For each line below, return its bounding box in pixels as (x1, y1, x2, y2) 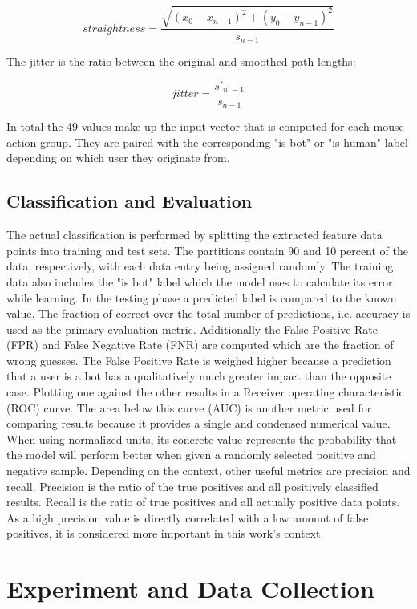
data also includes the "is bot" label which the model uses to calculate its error (6, 273, 393, 290)
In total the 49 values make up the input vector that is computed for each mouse (6, 118, 404, 135)
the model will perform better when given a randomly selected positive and (6, 446, 376, 463)
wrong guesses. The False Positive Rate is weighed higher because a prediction (6, 351, 391, 368)
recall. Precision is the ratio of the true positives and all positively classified (6, 477, 379, 494)
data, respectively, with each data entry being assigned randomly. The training (6, 258, 394, 274)
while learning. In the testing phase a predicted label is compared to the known (6, 289, 397, 306)
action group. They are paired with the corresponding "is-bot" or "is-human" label (6, 133, 408, 150)
